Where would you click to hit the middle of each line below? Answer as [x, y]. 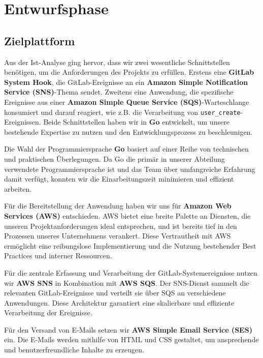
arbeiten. [18, 188]
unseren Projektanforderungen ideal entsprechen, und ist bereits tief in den [121, 226]
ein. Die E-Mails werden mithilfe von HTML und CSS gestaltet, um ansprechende [131, 339]
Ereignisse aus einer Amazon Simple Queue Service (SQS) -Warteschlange [127, 101]
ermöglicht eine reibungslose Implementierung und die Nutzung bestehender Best [130, 245]
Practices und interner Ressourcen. [58, 256]
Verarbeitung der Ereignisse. [48, 312]
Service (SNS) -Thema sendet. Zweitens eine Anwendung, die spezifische [119, 92]
